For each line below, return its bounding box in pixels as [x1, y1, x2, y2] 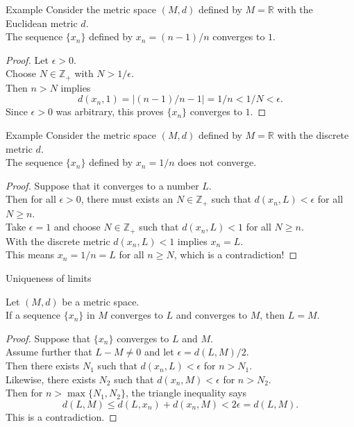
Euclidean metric [6, 15, 78, 30]
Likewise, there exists [6, 371, 96, 386]
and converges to [176, 308, 248, 322]
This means [6, 247, 55, 262]
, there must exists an [81, 192, 174, 206]
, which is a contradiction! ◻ [174, 247, 298, 262]
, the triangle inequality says [125, 385, 247, 400]
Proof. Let [6, 52, 49, 67]
